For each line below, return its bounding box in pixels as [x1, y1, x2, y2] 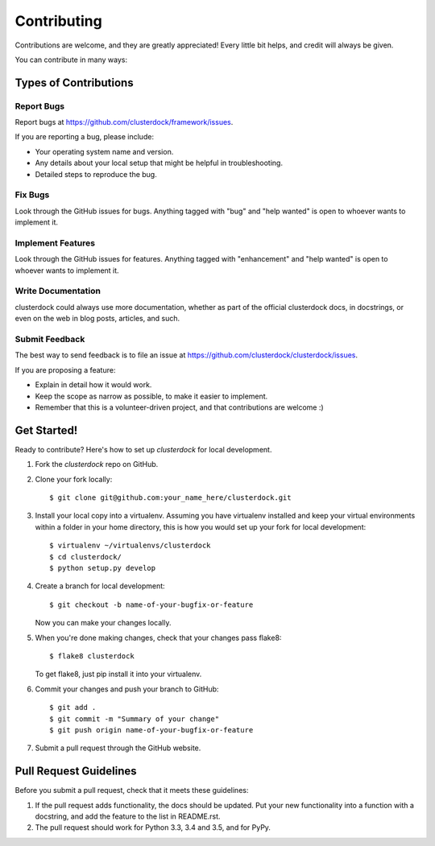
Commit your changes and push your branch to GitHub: [35, 684, 219, 694]
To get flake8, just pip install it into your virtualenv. [35, 669, 202, 679]
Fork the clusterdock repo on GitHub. [35, 460, 159, 469]
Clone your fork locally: [35, 474, 113, 484]
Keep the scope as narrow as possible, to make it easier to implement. [35, 391, 268, 401]
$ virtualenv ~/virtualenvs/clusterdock [49, 541, 211, 551]
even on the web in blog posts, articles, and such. [14, 314, 180, 324]
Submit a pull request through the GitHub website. [35, 743, 201, 753]
